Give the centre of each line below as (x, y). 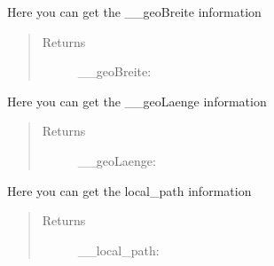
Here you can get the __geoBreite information (134, 12)
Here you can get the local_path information (129, 190)
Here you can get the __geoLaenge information (137, 101)
